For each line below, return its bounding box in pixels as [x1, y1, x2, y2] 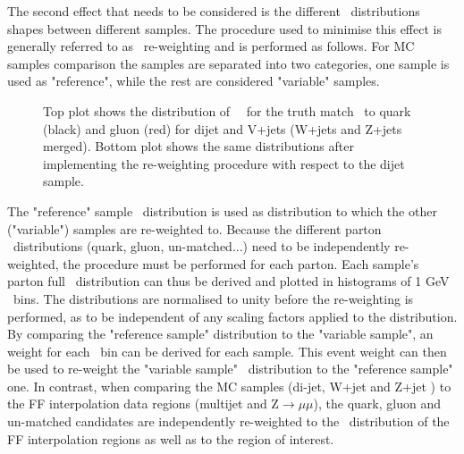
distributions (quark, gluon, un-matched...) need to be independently [13, 237, 391, 256]
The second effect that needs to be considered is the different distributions [7, 2, 420, 20]
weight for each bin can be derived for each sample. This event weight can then [7, 341, 447, 360]
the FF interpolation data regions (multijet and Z [7, 394, 279, 413]
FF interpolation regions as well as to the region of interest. [7, 429, 334, 448]
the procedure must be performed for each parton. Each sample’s [63, 254, 419, 273]
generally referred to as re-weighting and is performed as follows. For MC [7, 37, 415, 55]
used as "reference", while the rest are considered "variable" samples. [7, 71, 380, 90]
